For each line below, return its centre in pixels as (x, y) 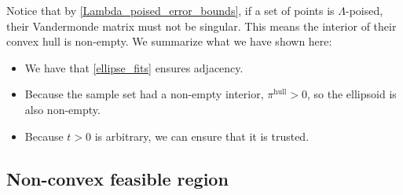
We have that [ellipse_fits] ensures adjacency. (134, 67)
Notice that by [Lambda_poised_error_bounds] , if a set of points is (170, 10)
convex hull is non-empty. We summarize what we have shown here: (169, 41)
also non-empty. (62, 109)
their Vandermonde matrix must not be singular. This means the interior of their (201, 26)
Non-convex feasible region (117, 178)
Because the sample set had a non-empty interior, (144, 94)
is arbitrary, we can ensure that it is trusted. (202, 136)
